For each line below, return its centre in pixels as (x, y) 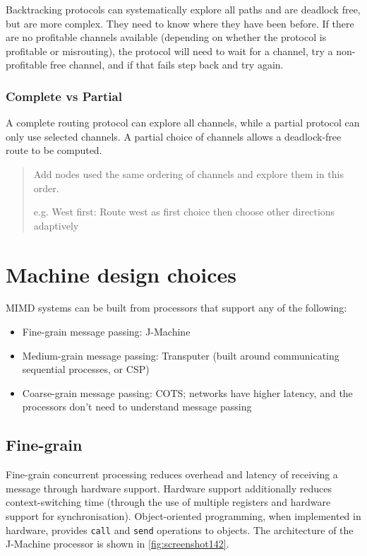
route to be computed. (54, 150)
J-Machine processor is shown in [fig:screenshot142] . (118, 544)
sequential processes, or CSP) (86, 369)
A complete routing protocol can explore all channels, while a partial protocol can (183, 123)
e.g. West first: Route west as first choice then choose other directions (184, 212)
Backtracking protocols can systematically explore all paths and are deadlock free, (183, 9)
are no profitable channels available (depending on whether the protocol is (166, 37)
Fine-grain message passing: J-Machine (106, 332)
